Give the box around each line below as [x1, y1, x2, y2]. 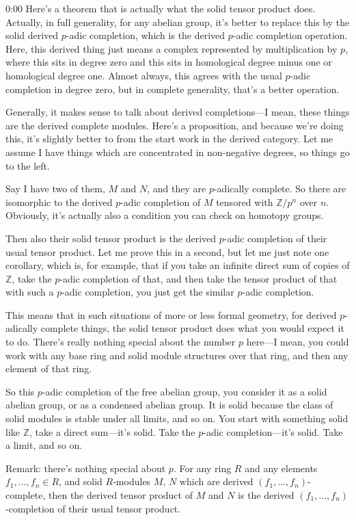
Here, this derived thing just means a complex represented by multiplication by [5, 41, 338, 55]
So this [5, 384, 35, 398]
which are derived [179, 474, 254, 489]
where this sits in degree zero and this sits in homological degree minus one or [5, 55, 332, 69]
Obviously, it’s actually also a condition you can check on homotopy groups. [5, 208, 324, 222]
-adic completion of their [223, 231, 327, 245]
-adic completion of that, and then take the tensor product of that [59, 271, 338, 285]
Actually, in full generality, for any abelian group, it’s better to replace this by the [5, 14, 350, 29]
